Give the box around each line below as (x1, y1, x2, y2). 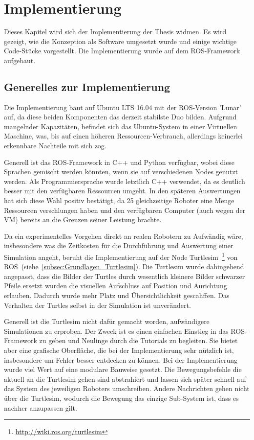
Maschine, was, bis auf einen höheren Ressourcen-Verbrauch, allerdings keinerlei (4, 131, 243, 141)
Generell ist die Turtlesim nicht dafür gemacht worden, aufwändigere (4, 316, 210, 326)
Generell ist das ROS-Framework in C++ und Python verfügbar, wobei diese (4, 157, 235, 167)
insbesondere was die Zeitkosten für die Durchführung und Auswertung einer (4, 240, 233, 251)
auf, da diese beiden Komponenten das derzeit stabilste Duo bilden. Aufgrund (4, 112, 237, 122)
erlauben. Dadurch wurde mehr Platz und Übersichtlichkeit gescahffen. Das (4, 290, 230, 301)
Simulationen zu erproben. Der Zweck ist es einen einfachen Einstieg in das (4, 325, 229, 336)
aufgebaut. (4, 55, 36, 65)
